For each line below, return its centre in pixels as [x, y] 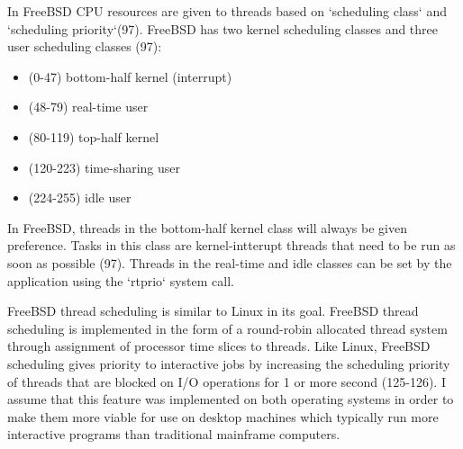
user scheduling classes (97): [85, 46]
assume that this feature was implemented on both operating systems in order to [231, 399]
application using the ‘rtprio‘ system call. [121, 280]
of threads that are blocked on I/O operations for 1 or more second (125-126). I [227, 381]
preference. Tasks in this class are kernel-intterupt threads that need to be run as [231, 245]
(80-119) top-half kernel [94, 136]
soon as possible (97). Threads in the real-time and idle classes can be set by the [230, 262]
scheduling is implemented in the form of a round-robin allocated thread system [227, 328]
